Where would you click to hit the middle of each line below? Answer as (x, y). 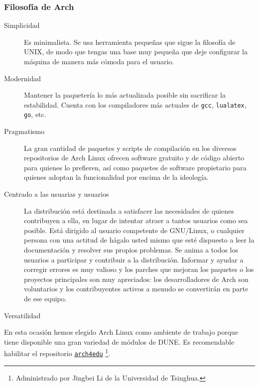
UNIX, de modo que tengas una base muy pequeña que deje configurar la (136, 52)
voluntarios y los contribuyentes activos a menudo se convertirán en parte (136, 289)
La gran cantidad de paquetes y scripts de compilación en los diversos (130, 148)
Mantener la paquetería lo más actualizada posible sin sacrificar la (125, 95)
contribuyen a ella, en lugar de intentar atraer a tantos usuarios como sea (136, 220)
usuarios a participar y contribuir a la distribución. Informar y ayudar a (134, 259)
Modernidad (22, 78)
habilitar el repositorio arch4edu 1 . (57, 353)
